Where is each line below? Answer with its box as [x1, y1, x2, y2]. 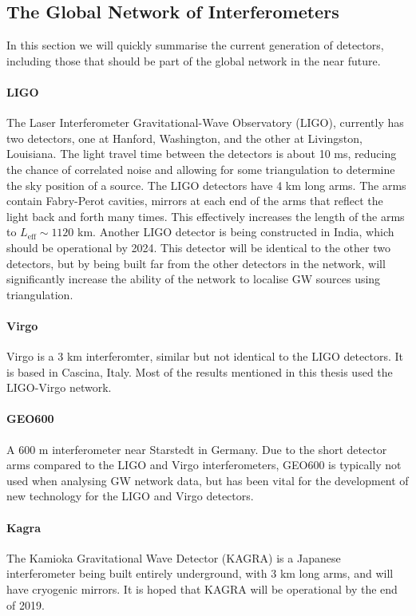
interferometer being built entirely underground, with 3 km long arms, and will [6, 565, 394, 582]
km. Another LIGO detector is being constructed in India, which [77, 223, 394, 240]
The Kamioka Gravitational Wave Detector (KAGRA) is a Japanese [6, 549, 341, 566]
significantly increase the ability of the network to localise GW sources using [6, 270, 381, 287]
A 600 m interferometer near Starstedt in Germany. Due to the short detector [6, 440, 387, 457]
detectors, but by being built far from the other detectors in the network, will [6, 255, 386, 271]
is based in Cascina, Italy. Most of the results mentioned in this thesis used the [6, 363, 393, 380]
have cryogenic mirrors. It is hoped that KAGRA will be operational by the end [6, 581, 398, 598]
